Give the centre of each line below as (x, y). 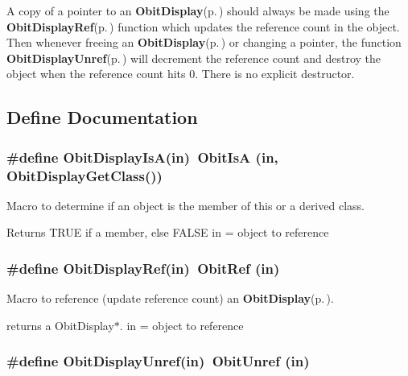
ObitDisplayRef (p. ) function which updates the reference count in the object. (203, 26)
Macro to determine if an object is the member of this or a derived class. (185, 205)
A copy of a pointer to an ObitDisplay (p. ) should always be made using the (198, 10)
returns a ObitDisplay (60, 325)
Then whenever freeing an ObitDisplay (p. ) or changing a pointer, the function (204, 42)
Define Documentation (102, 117)
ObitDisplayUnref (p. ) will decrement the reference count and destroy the (194, 58)
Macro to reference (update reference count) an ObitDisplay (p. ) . (170, 298)
